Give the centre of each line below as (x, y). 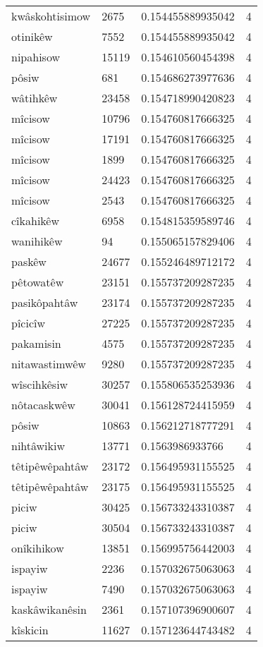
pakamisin (36, 343)
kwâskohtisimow (51, 16)
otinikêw (32, 36)
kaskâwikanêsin (49, 609)
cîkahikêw (36, 220)
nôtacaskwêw (43, 405)
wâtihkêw (35, 98)
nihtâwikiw (38, 446)
